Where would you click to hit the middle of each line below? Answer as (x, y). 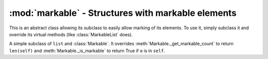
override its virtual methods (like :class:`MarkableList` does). (71, 34)
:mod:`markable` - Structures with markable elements (123, 13)
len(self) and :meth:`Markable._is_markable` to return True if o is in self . (87, 51)
